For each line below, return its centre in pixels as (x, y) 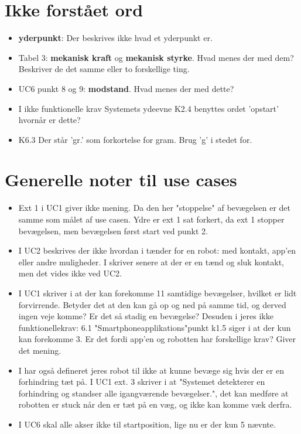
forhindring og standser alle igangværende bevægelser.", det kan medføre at (153, 393)
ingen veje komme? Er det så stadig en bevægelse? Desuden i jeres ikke (146, 316)
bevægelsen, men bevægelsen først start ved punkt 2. (113, 230)
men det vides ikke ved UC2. (70, 273)
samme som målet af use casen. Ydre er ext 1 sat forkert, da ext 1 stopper (151, 219)
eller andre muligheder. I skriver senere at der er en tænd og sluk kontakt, (151, 262)
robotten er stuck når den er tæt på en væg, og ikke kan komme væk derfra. (155, 404)
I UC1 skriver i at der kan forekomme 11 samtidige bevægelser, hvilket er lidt (158, 293)
